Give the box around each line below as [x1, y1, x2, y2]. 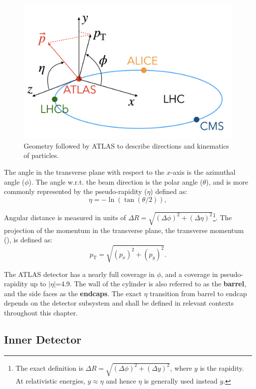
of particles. [24, 150, 59, 160]
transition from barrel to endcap [150, 288, 247, 298]
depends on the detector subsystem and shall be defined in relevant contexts [4, 298, 234, 308]
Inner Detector [4, 331, 82, 347]
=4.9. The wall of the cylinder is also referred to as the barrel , [56, 278, 246, 289]
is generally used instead [144, 376, 218, 386]
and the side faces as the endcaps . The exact [4, 288, 142, 298]
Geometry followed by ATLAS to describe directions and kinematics [24, 140, 229, 151]
